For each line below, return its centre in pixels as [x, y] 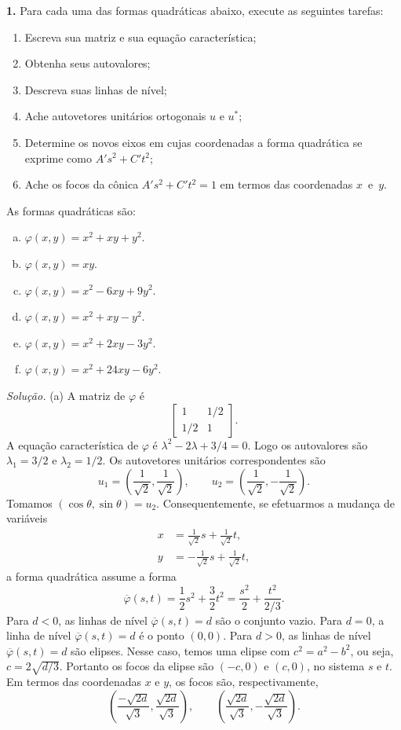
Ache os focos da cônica [82, 184]
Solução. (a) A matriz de [66, 395]
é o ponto [162, 635]
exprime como [58, 158]
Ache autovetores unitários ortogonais [115, 116]
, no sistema [335, 666]
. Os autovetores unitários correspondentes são [214, 460]
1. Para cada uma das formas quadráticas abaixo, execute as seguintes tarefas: [195, 10]
